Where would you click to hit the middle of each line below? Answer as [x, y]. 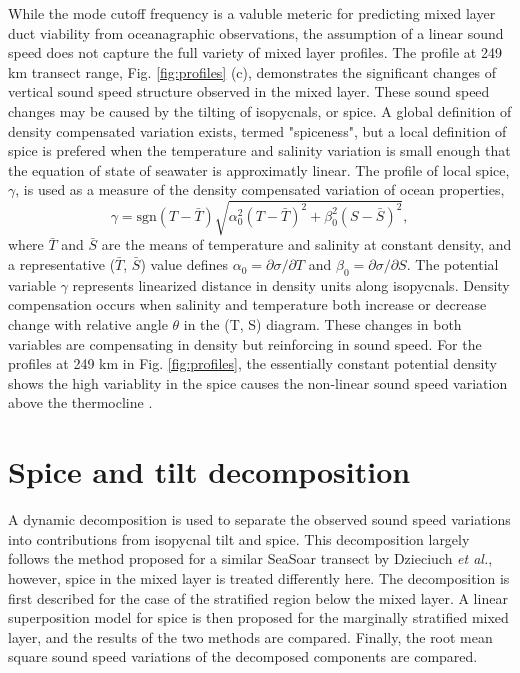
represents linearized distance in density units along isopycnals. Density [291, 284]
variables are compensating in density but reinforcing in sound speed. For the [245, 343]
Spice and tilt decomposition [209, 471]
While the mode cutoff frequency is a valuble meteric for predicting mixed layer [252, 13]
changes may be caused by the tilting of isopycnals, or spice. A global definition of [260, 110]
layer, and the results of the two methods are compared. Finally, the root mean [250, 636]
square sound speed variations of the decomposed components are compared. [243, 656]
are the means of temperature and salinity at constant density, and [306, 244]
